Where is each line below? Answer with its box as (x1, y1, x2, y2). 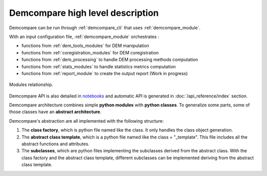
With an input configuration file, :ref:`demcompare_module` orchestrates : (9, 34, 159, 40)
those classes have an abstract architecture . (9, 109, 101, 115)
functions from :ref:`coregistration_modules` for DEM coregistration (21, 49, 159, 55)
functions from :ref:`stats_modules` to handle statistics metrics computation (21, 63, 176, 69)
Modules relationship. (9, 82, 53, 88)
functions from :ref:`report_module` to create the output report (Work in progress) (21, 70, 188, 76)
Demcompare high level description (9, 7, 159, 18)
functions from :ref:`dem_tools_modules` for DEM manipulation (21, 43, 149, 49)
